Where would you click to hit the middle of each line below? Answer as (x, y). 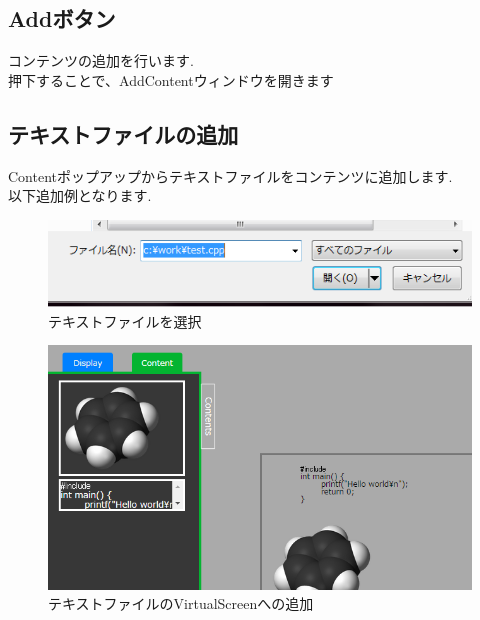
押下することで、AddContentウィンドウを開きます (171, 79)
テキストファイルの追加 (123, 133)
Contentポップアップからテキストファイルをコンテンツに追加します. (230, 175)
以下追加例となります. (80, 195)
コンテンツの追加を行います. (101, 60)
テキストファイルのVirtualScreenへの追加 (181, 603)
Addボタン (62, 18)
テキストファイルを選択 (125, 320)
